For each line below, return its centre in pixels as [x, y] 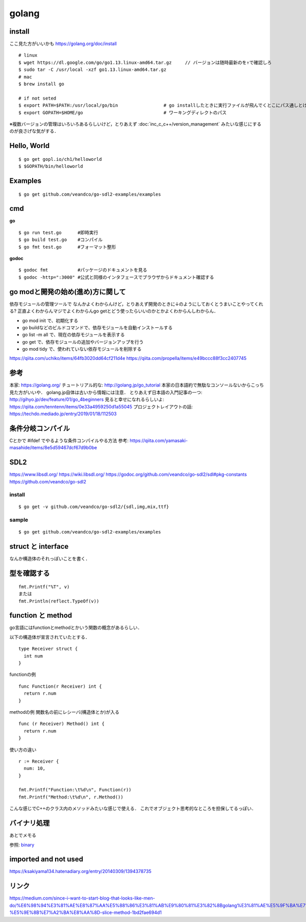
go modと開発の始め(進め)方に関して [68, 292]
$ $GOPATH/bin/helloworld [51, 166]
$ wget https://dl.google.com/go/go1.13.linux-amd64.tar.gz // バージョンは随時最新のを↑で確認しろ [145, 62]
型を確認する [30, 574]
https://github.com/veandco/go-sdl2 [48, 481]
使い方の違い [23, 749]
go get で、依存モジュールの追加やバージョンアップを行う [83, 342]
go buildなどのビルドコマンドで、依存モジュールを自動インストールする [97, 327]
